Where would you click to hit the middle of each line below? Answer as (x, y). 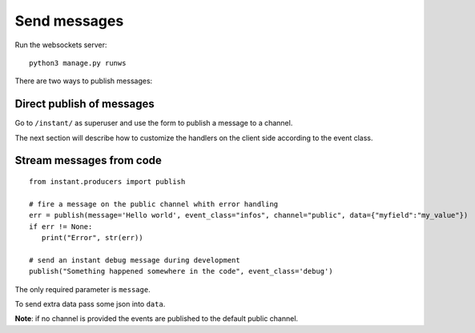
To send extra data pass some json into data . (90, 303)
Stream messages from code (88, 160)
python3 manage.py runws (78, 63)
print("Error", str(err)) (92, 237)
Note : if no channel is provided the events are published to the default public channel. (157, 319)
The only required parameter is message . (83, 289)
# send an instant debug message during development (135, 260)
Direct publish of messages (85, 104)
